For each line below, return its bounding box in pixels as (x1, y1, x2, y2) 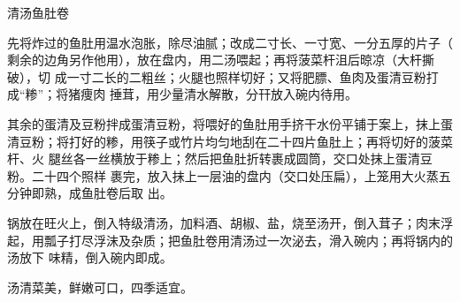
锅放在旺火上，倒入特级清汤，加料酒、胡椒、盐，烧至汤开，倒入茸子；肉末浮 (7, 213, 453, 231)
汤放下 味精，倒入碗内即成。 (7, 248, 172, 267)
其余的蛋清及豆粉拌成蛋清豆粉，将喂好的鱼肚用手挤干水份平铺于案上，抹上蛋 (7, 114, 453, 132)
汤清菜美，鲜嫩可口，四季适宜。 (7, 277, 193, 296)
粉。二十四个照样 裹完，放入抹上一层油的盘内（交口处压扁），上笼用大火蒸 (7, 166, 439, 185)
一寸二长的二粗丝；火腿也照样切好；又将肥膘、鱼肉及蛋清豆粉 (66, 67, 426, 86)
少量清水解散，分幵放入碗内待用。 (158, 85, 357, 103)
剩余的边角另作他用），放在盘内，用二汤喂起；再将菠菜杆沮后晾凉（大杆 (7, 50, 422, 69)
